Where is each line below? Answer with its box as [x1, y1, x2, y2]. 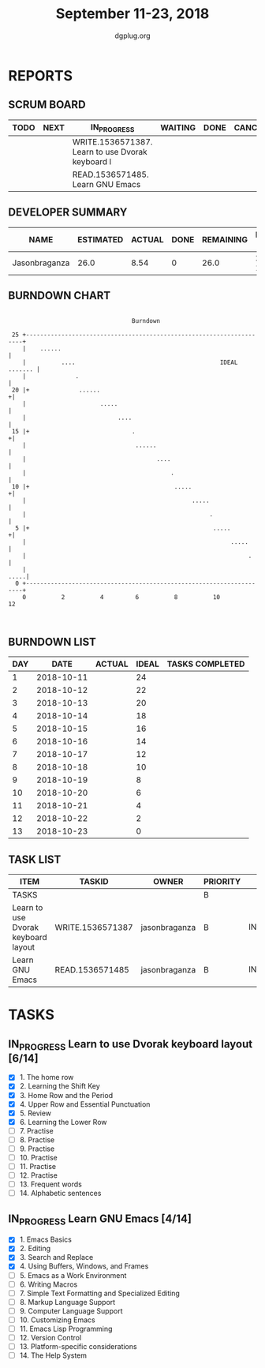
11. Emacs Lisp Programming [19, 1324, 113, 1333]
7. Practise [19, 1126, 54, 1135]
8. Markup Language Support [19, 1297, 116, 1306]
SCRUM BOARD [8, 98, 86, 111]
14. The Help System [19, 1351, 88, 1360]
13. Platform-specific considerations [19, 1342, 137, 1351]
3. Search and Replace [19, 1253, 94, 1262]
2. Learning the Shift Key [19, 1081, 100, 1091]
